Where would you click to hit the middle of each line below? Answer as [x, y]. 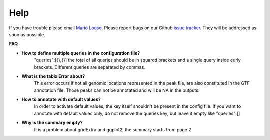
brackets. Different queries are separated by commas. [90, 67]
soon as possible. [27, 34]
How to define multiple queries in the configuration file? [81, 53]
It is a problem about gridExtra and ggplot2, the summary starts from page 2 [113, 129]
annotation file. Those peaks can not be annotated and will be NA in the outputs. [117, 90]
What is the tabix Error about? [53, 76]
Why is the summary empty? [52, 123]
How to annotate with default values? [61, 99]
